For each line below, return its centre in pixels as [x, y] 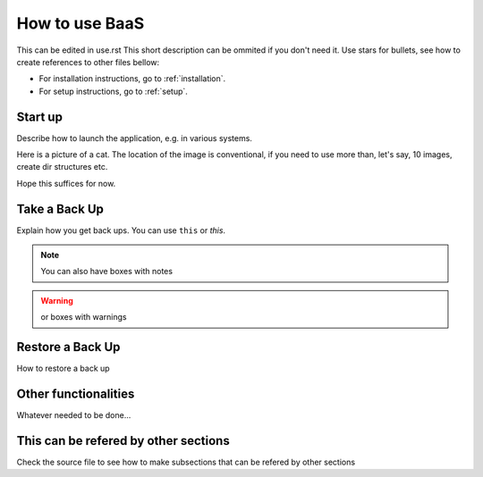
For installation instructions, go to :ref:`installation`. [132, 79]
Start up [39, 117]
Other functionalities [76, 393]
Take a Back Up [60, 209]
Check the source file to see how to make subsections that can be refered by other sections [186, 462]
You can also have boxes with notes [107, 272]
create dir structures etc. [62, 167]
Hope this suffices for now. [66, 183]
